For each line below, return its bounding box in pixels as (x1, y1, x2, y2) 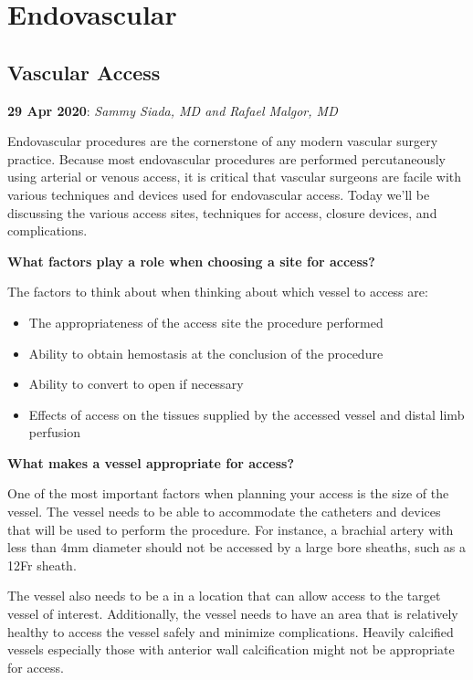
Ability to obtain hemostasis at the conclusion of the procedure (28, 343, 384, 362)
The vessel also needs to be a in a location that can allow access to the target (7, 586, 441, 605)
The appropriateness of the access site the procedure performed (28, 312, 384, 331)
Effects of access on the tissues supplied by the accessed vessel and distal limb (28, 404, 465, 424)
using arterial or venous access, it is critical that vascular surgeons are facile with (7, 167, 462, 186)
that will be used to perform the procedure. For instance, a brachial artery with (7, 519, 454, 539)
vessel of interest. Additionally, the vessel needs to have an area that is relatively (7, 604, 458, 623)
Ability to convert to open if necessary (28, 374, 244, 393)
